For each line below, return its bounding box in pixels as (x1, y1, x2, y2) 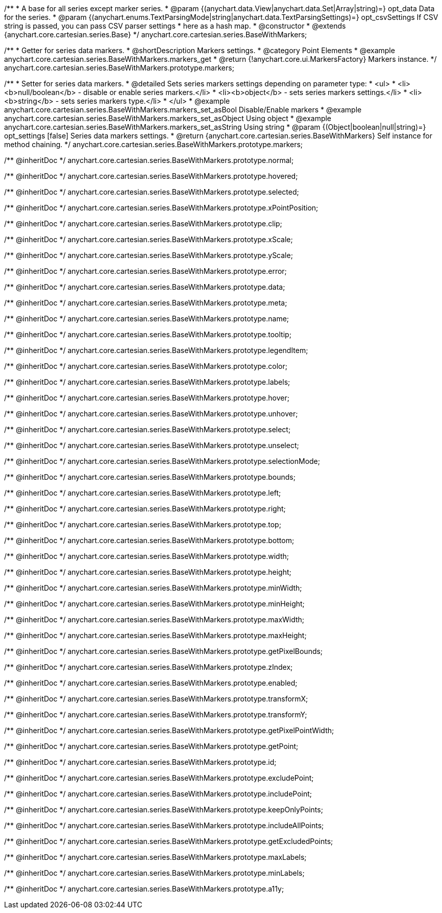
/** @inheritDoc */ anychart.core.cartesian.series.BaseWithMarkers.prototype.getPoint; (4, 742, 299, 751)
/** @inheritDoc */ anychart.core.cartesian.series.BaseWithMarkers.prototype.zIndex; (4, 663, 293, 671)
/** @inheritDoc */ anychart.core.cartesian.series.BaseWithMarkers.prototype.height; (4, 568, 291, 576)
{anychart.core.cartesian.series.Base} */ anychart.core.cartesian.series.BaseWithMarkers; (4, 30, 307, 39)
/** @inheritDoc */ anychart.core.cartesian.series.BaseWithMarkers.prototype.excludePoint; (4, 774, 314, 782)
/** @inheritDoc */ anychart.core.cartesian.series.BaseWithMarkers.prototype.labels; (4, 378, 290, 386)
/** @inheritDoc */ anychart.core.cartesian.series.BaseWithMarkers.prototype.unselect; (4, 441, 299, 450)
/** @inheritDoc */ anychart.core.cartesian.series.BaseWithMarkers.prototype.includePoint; (4, 789, 312, 798)
